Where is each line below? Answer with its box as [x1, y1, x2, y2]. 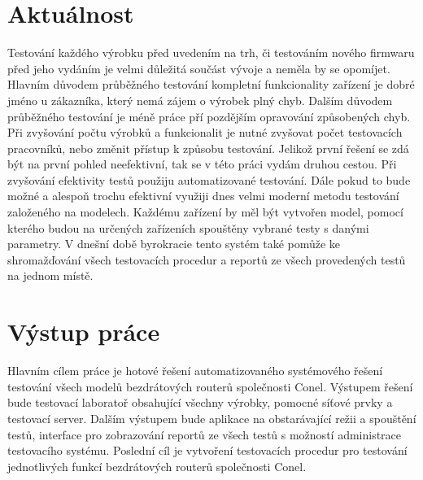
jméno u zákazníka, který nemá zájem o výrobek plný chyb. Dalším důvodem [7, 91, 393, 108]
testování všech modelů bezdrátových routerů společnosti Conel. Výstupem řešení [7, 377, 413, 395]
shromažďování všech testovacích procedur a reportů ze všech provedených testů [7, 251, 406, 268]
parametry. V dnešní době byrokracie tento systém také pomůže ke [7, 235, 341, 252]
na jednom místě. [7, 267, 94, 284]
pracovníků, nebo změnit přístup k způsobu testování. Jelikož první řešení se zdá [7, 139, 409, 156]
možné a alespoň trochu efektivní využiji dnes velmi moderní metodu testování [7, 187, 399, 204]
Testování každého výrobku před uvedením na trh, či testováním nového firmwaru [7, 44, 415, 61]
